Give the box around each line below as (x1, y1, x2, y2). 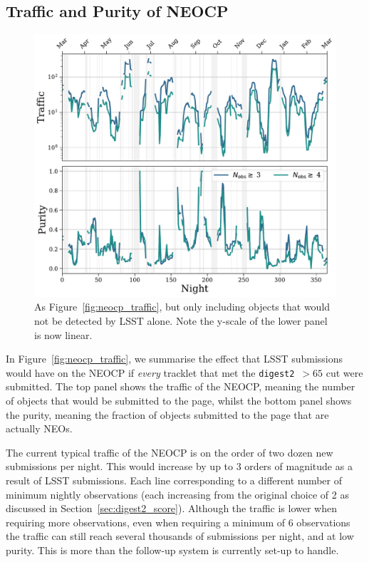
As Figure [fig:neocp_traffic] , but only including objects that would (34, 299, 331, 314)
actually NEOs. (6, 421, 73, 436)
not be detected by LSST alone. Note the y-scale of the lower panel (34, 313, 328, 328)
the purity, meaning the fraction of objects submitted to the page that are (6, 407, 329, 422)
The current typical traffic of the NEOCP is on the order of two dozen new (6, 444, 333, 459)
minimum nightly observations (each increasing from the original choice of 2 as (6, 486, 349, 501)
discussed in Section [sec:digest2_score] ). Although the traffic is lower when (6, 501, 337, 516)
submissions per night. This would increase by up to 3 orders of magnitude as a (6, 459, 353, 474)
